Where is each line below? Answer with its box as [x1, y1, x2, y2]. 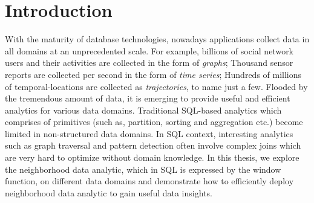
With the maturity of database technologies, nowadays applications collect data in [5, 33, 310, 45]
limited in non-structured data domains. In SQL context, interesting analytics [5, 127, 293, 140]
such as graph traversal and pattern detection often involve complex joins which [5, 139, 301, 152]
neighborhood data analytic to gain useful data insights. [5, 186, 212, 199]
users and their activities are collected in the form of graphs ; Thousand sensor [5, 56, 293, 69]
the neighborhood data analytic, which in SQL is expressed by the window [5, 163, 281, 175]
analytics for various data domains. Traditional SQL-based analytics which [5, 103, 282, 116]
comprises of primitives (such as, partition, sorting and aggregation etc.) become [5, 115, 303, 128]
